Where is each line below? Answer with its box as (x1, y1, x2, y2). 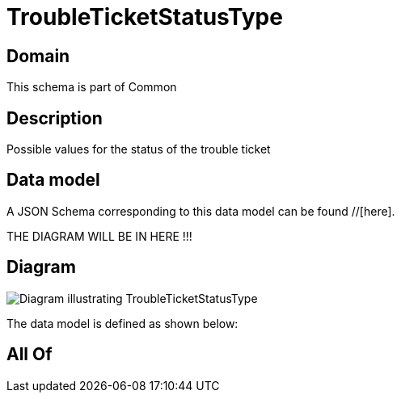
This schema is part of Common (6, 80, 177, 94)
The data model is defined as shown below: (6, 316, 238, 330)
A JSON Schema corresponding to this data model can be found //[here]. (6, 204, 395, 218)
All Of (6, 344, 53, 365)
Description (6, 107, 103, 128)
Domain (6, 45, 70, 66)
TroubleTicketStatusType (6, 3, 283, 31)
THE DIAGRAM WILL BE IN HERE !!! (6, 229, 192, 243)
